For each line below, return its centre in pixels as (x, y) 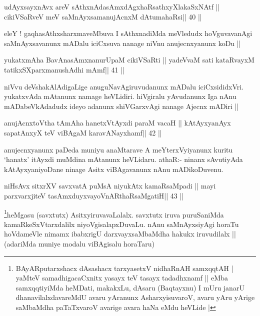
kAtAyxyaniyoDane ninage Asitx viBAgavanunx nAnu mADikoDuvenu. (114, 169)
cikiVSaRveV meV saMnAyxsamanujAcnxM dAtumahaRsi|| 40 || (103, 16)
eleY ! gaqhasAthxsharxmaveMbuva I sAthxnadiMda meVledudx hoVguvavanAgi (128, 33)
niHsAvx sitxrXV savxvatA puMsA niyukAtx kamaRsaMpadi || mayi (110, 186)
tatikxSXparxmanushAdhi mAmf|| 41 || (64, 69)
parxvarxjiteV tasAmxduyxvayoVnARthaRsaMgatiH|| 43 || (94, 195)
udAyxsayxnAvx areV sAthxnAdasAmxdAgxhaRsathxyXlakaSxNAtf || (112, 6)
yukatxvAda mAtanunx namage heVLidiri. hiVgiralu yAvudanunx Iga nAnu (120, 96)
